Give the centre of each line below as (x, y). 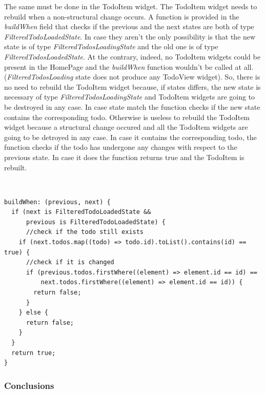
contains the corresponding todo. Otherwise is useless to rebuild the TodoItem (127, 117)
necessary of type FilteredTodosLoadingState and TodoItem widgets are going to (130, 97)
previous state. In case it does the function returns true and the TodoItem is (124, 157)
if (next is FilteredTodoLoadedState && (81, 212)
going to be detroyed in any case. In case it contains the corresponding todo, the (130, 137)
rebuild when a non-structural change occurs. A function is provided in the (122, 16)
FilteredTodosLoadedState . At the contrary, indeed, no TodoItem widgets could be (132, 56)
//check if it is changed (70, 262)
